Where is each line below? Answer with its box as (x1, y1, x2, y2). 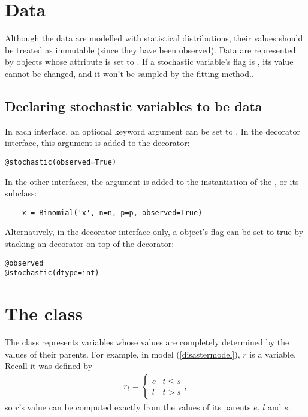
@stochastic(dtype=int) (5, 269, 99, 278)
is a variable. (249, 347, 296, 360)
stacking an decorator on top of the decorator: (5, 237, 174, 249)
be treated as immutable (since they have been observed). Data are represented (5, 43, 296, 56)
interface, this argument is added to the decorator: (5, 136, 190, 149)
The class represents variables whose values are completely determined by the (5, 336, 289, 349)
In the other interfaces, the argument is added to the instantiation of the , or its (5, 175, 299, 187)
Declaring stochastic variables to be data (5, 96, 262, 115)
